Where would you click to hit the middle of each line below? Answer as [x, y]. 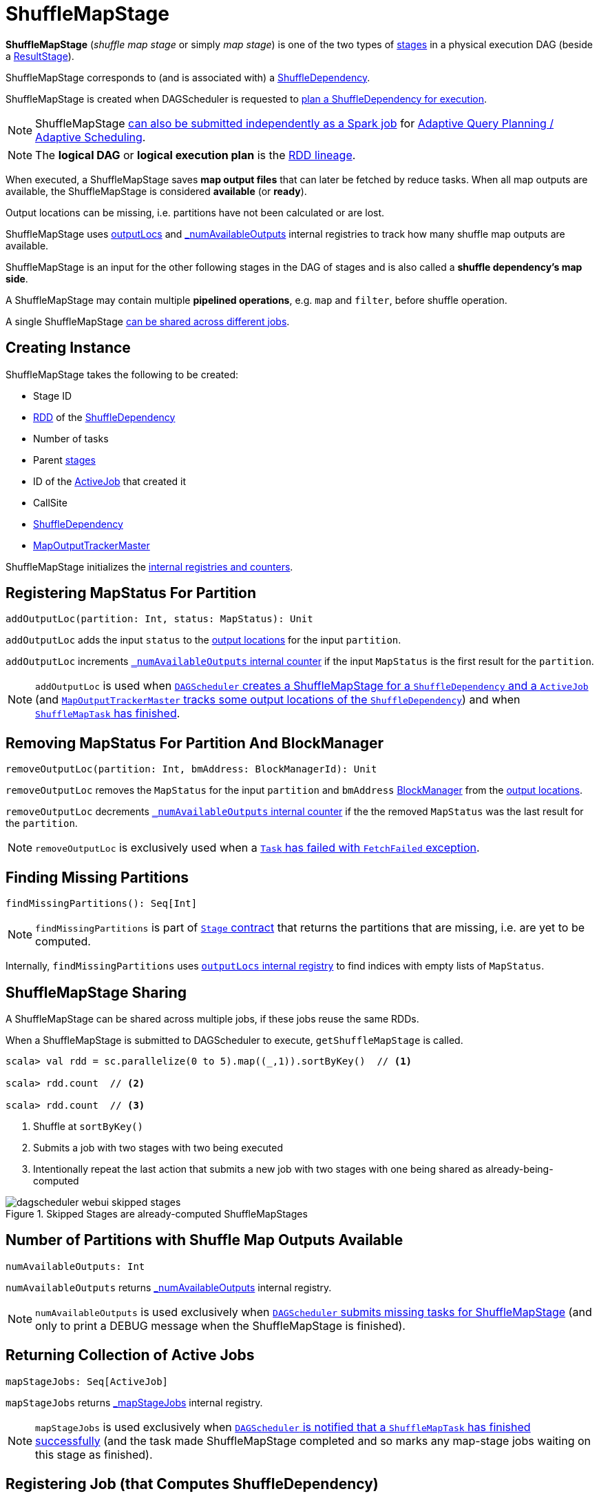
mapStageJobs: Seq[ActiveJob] [87, 1381]
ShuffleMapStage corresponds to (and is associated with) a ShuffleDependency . [188, 77]
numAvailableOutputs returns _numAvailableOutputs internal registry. [169, 1287]
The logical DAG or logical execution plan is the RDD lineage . [196, 155]
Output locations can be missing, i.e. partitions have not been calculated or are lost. [195, 212]
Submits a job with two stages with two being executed [158, 1147]
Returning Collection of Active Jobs [130, 1355]
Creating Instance [68, 348]
